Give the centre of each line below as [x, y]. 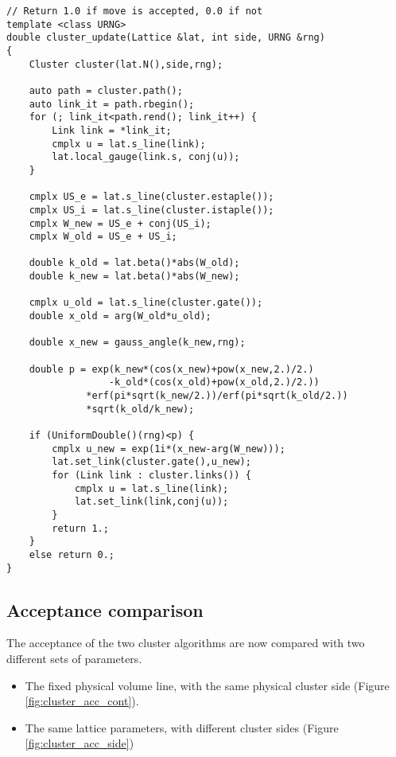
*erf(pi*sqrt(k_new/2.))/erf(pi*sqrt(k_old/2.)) [217, 396]
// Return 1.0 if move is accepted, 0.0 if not [135, 11]
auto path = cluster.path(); [106, 90]
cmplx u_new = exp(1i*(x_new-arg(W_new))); [169, 449]
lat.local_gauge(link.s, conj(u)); [146, 157]
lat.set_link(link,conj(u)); [151, 502]
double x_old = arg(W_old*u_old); [120, 316]
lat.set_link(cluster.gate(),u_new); [151, 462]
